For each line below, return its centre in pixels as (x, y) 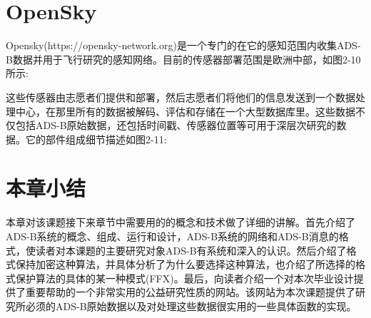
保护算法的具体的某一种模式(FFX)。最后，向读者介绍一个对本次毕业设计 (184, 278)
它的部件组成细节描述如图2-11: (96, 139)
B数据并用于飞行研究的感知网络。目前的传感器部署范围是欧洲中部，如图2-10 (183, 59)
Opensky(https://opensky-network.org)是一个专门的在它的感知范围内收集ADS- (183, 45)
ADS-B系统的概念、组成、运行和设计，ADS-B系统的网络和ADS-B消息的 (172, 236)
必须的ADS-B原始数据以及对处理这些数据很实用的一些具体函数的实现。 (191, 306)
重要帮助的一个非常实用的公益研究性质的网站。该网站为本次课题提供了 (190, 292)
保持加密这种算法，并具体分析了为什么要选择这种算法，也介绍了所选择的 (185, 264)
